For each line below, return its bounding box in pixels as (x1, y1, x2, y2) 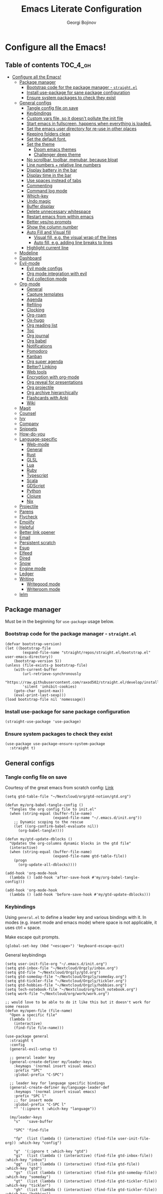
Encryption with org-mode (26, 374, 80, 380)
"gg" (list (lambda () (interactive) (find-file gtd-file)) (14, 1162, 140, 1167)
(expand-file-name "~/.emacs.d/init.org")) (52, 816, 142, 821)
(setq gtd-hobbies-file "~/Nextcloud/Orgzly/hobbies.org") (5, 983, 127, 988)
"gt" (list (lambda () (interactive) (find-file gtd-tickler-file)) (14, 1179, 158, 1184)
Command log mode (26, 187, 67, 193)
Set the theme (26, 141, 55, 147)
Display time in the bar (26, 172, 72, 178)
